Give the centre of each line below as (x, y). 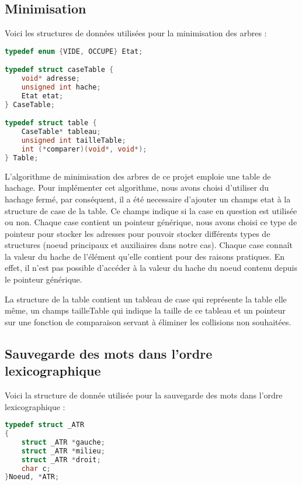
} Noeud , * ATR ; (32, 477)
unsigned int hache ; (61, 87)
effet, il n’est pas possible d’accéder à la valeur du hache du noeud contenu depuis (151, 268)
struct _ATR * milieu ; (63, 451)
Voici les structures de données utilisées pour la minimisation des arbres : (136, 33)
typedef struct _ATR (45, 425)
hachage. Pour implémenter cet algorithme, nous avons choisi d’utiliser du (137, 188)
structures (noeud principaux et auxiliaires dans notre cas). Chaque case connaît (149, 245)
